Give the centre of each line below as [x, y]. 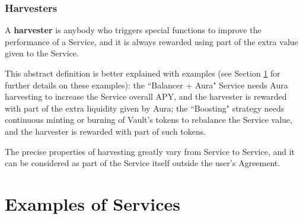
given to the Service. [42, 53]
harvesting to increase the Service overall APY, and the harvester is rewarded [146, 96]
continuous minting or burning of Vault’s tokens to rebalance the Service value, [149, 120]
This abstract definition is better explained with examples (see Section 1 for [143, 73]
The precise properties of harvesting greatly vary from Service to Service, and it [150, 151]
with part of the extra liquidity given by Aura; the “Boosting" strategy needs [145, 108]
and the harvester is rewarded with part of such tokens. [106, 131]
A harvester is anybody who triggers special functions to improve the [133, 30]
